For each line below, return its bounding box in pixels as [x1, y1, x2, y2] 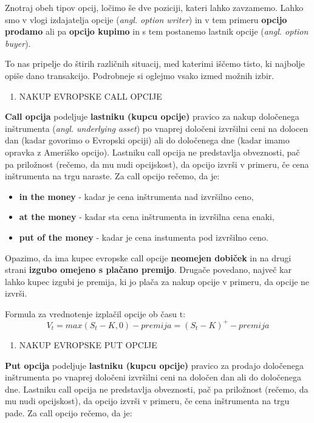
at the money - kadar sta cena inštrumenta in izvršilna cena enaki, [19, 210, 275, 223]
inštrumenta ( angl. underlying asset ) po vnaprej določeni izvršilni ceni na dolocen [5, 122, 309, 134]
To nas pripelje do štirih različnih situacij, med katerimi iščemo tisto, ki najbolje [5, 57, 305, 70]
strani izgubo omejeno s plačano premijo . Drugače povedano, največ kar [5, 263, 292, 276]
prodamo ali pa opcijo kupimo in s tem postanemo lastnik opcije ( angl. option [5, 25, 309, 38]
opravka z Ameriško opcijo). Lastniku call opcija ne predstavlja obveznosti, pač [5, 145, 300, 158]
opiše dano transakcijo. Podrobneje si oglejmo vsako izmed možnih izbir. [5, 69, 275, 81]
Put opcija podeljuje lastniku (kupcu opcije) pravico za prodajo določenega [5, 359, 304, 371]
